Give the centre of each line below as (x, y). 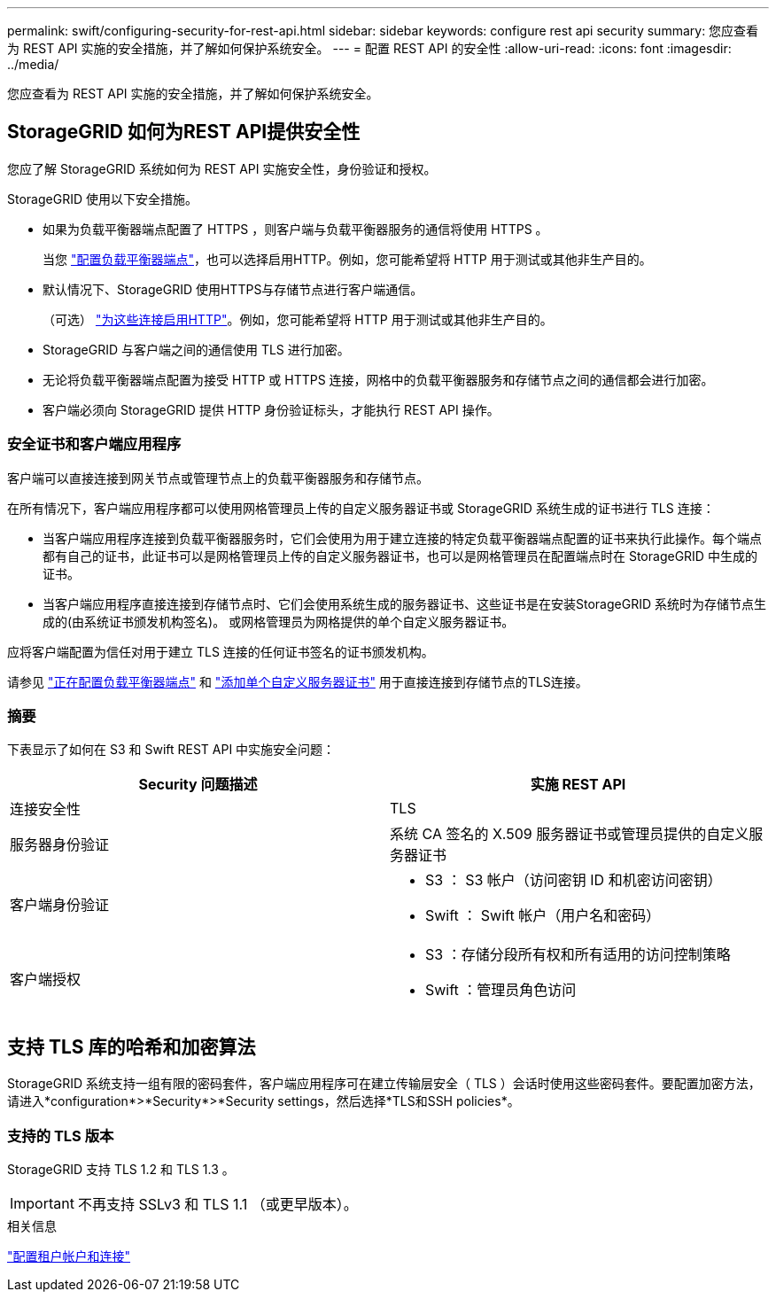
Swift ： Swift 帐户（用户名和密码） (543, 916)
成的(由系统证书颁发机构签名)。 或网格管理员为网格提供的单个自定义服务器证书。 (279, 621)
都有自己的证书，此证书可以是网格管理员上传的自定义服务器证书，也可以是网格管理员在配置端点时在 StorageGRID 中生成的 (400, 556)
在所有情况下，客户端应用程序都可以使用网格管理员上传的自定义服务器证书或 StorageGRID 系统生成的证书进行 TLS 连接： (361, 508)
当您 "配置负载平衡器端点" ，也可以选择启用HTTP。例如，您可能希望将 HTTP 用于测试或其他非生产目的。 (347, 259)
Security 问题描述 (198, 785)
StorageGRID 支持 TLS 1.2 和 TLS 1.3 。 (121, 1169)
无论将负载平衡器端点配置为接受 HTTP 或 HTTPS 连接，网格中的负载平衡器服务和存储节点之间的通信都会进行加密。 (378, 379)
